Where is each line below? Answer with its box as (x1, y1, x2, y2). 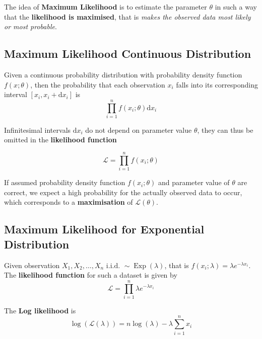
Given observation (4, 260, 60, 270)
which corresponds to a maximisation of (4, 197, 133, 207)
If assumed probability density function (4, 177, 125, 188)
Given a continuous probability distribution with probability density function (4, 69, 242, 79)
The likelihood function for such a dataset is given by (4, 270, 177, 280)
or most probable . (4, 21, 57, 32)
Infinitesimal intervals (4, 124, 71, 135)
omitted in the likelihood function (4, 134, 117, 145)
